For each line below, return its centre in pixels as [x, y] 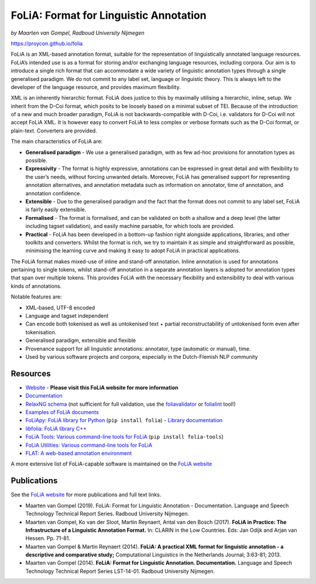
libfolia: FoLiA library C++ [56, 429]
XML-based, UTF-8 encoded [60, 307]
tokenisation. [41, 332]
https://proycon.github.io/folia [47, 43]
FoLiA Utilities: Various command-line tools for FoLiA [89, 445]
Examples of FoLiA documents [62, 412]
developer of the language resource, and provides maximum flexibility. [96, 87]
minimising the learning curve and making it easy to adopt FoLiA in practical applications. [133, 251]
